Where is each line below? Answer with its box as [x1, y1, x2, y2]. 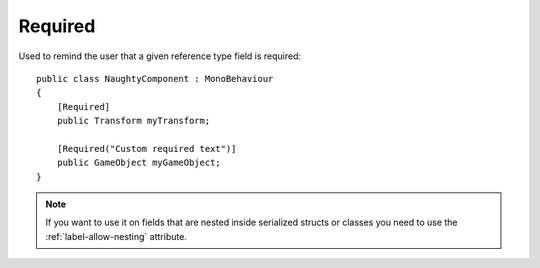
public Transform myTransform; [56, 115, 211, 127]
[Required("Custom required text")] [56, 143, 237, 154]
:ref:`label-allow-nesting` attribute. [45, 230, 187, 242]
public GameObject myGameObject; [56, 157, 222, 169]
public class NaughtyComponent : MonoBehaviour [36, 73, 274, 84]
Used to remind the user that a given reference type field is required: [18, 50, 302, 62]
